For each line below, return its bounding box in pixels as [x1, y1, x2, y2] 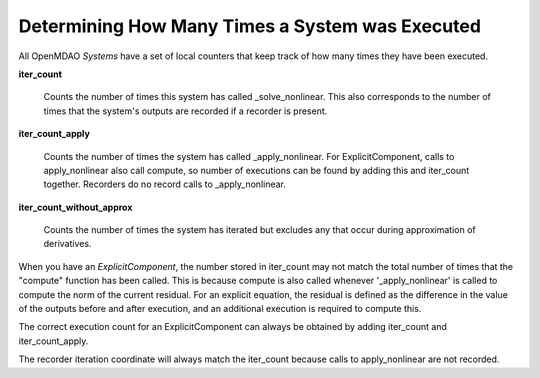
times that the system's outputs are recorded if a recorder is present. [43, 105, 328, 117]
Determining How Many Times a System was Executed [18, 15, 482, 37]
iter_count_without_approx [18, 201, 133, 213]
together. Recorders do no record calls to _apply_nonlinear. [43, 178, 287, 190]
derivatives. [43, 238, 92, 250]
